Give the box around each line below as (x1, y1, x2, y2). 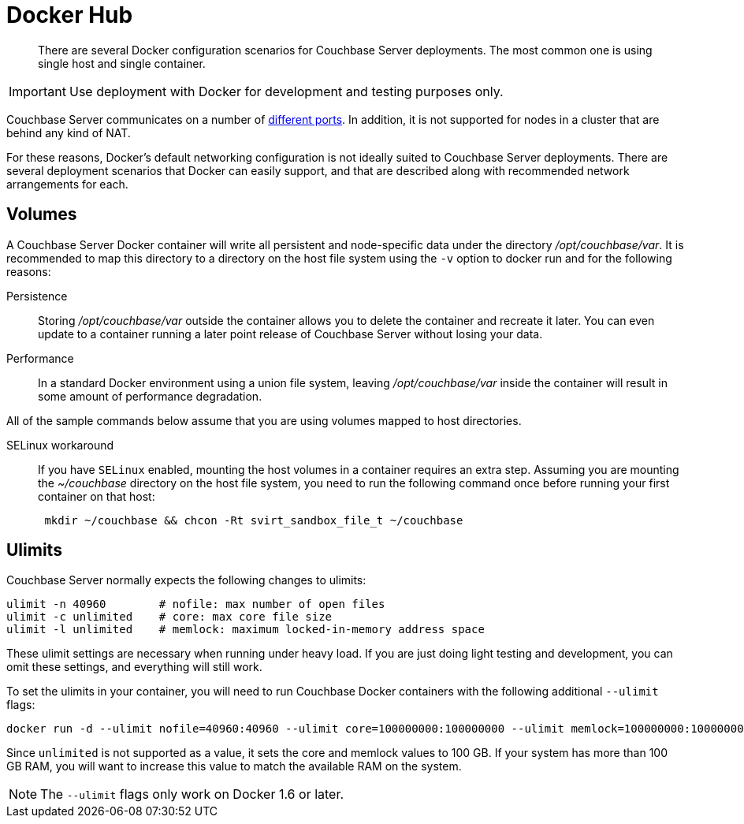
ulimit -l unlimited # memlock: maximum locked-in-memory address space (6, 623, 485, 636)
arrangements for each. (6, 177, 128, 191)
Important (9, 83, 66, 99)
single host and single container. (38, 56, 206, 70)
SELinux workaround (6, 438, 114, 452)
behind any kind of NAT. (6, 125, 131, 140)
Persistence (6, 289, 68, 303)
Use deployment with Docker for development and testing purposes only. (69, 83, 504, 99)
